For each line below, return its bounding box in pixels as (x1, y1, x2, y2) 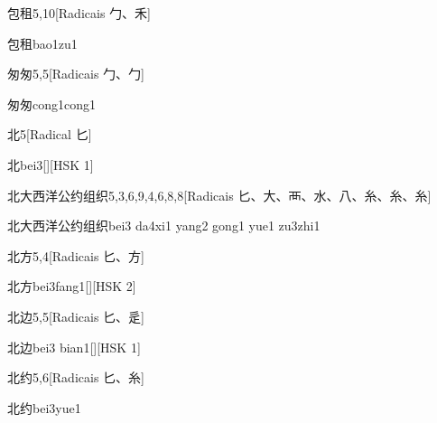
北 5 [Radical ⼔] (7, 125, 92, 144)
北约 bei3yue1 (7, 398, 81, 417)
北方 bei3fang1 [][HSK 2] (7, 277, 136, 296)
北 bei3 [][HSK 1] (7, 155, 94, 174)
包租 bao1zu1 (7, 33, 78, 52)
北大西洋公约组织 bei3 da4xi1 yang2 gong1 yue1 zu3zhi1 (7, 216, 321, 235)
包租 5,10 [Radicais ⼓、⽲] (7, 4, 151, 22)
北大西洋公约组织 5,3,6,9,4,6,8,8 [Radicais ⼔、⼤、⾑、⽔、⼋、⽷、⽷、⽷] (7, 185, 432, 204)
